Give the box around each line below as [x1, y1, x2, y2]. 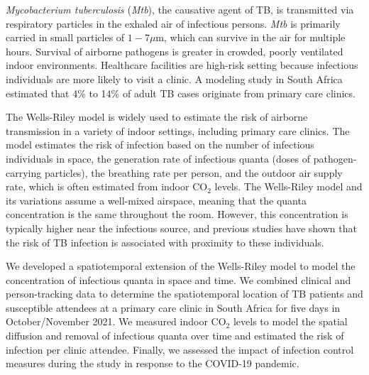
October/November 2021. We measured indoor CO [6, 314, 226, 329]
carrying [6, 165, 42, 180]
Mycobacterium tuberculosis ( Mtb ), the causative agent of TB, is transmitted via [6, 2, 354, 16]
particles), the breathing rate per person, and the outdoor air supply [44, 165, 343, 180]
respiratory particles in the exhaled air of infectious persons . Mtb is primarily [6, 16, 341, 31]
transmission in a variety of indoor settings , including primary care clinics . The [6, 123, 350, 138]
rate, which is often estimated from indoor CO [6, 179, 208, 194]
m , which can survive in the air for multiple [155, 30, 346, 45]
